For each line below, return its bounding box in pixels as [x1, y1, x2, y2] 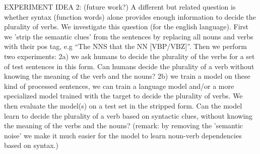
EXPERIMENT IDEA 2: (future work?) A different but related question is [4, 2, 236, 12]
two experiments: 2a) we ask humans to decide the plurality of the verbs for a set [4, 50, 255, 61]
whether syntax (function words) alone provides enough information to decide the [4, 11, 256, 22]
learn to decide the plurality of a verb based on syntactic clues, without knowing [4, 110, 253, 121]
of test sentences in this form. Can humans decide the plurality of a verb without [4, 61, 254, 71]
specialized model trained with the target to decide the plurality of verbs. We [4, 90, 243, 101]
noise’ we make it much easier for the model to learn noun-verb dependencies [4, 130, 242, 140]
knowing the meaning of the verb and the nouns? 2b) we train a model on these [4, 71, 250, 81]
